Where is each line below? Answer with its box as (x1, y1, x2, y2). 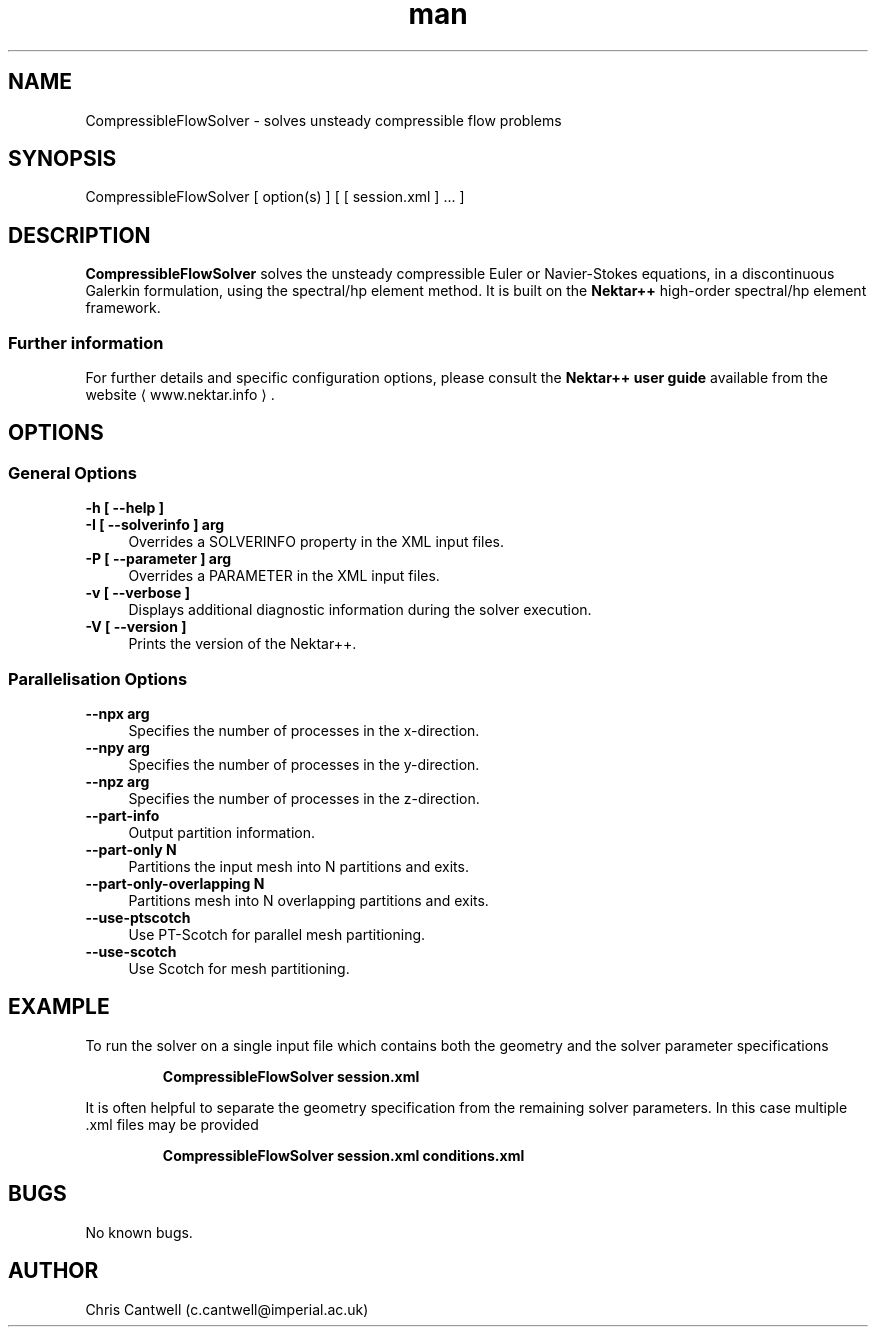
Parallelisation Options (8, 668, 188, 689)
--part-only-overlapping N (85, 875, 265, 892)
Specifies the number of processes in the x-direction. (128, 722, 480, 739)
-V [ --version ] (85, 618, 187, 636)
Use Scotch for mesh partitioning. (128, 960, 350, 977)
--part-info (85, 807, 160, 824)
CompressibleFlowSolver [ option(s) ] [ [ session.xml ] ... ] (85, 188, 465, 206)
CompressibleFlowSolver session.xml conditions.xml (162, 1146, 525, 1164)
